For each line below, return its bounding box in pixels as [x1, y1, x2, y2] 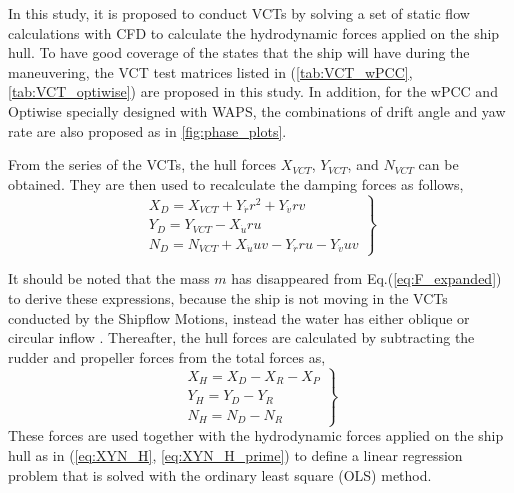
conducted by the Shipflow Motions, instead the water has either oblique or [8, 307, 470, 328]
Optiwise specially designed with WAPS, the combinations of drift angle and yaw [8, 100, 506, 121]
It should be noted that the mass [8, 268, 210, 289]
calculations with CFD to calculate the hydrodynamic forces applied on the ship [8, 22, 500, 43]
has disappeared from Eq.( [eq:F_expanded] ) [231, 268, 502, 289]
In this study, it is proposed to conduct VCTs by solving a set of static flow [8, 3, 470, 23]
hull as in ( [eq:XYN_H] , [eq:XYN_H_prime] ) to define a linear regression [8, 444, 463, 465]
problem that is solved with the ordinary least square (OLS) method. [8, 464, 432, 485]
